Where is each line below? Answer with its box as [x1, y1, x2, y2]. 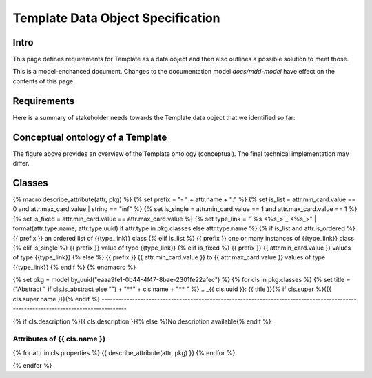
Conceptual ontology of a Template [12, 131, 167, 143]
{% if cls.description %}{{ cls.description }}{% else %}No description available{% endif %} [12, 317, 271, 326]
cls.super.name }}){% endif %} [12, 295, 101, 303]
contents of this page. [12, 77, 75, 86]
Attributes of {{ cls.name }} [12, 335, 106, 344]
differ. [12, 159, 30, 168]
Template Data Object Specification [12, 10, 220, 26]
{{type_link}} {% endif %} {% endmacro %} [12, 263, 136, 271]
